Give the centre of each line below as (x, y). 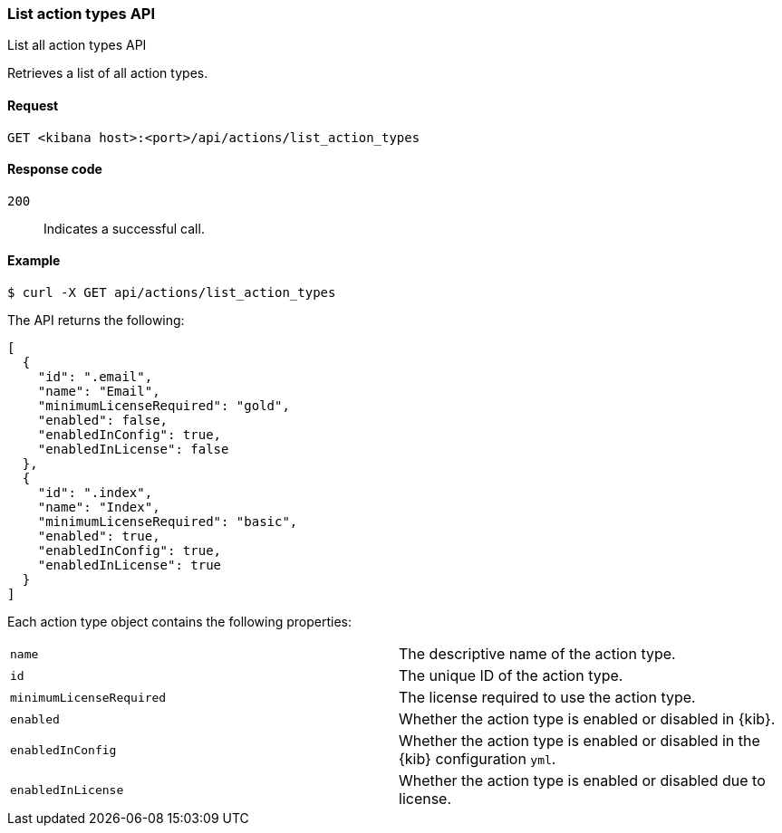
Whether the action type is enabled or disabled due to (582, 781)
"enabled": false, (103, 421)
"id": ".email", (95, 377)
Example (34, 261)
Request (33, 105)
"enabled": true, (99, 536)
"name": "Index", (99, 507)
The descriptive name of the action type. (537, 654)
